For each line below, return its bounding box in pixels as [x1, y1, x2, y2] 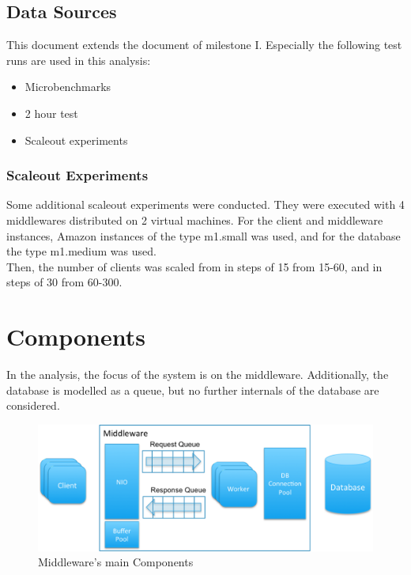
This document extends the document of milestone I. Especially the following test [6, 36, 402, 53]
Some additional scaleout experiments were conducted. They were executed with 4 [6, 196, 405, 213]
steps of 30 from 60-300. [6, 274, 123, 290]
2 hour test [25, 104, 78, 121]
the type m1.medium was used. [6, 243, 156, 259]
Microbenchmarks [25, 78, 111, 95]
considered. [6, 397, 60, 414]
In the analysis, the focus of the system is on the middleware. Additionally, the [6, 366, 389, 383]
